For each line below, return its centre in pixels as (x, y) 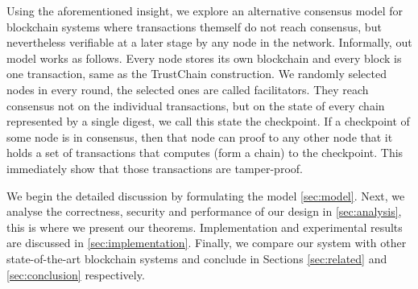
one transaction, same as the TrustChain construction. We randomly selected (197, 74)
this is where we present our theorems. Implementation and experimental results (205, 227)
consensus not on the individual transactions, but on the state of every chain (196, 105)
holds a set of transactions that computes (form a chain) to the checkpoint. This (205, 153)
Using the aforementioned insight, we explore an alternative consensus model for (205, 10)
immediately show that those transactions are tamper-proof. (155, 168)
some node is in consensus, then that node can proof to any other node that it (200, 136)
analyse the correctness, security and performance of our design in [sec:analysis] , (204, 211)
